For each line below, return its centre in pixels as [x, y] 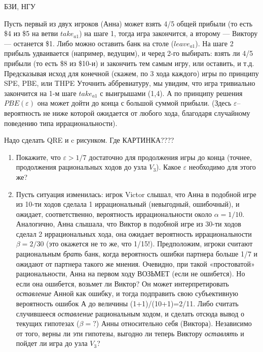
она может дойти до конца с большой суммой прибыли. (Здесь [134, 103]
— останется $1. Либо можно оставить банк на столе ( [89, 43]
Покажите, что [38, 157]
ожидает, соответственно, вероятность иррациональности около [114, 214]
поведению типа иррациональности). [61, 123]
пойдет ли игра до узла [52, 343]
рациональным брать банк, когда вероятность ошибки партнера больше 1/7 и [137, 254]
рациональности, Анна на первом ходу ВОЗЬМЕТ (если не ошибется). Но [130, 274]
